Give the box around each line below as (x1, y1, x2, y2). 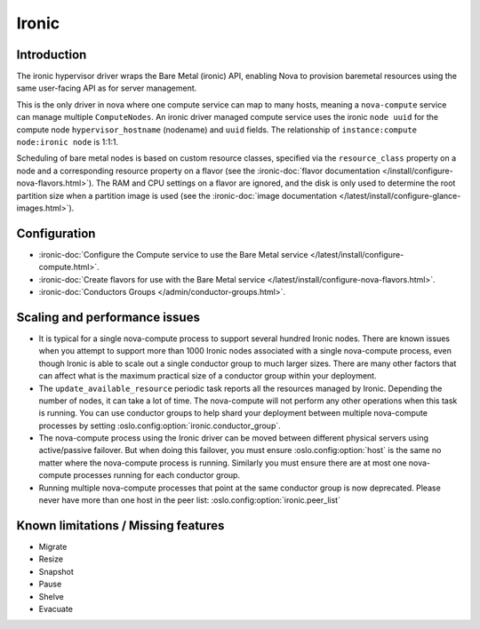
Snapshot (38, 566, 75, 577)
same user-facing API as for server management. (16, 83, 197, 93)
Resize (38, 553, 64, 564)
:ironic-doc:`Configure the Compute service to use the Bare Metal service (38, 249, 308, 259)
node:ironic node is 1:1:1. (16, 137, 119, 147)
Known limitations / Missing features (16, 518, 225, 533)
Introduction (16, 47, 87, 62)
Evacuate (38, 603, 73, 614)
